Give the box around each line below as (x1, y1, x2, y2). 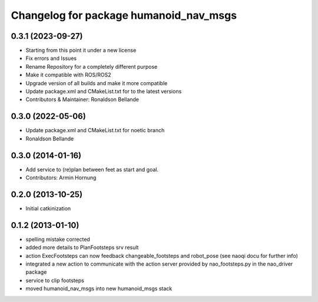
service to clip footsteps (25, 277, 85, 284)
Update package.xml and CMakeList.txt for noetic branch (25, 127, 165, 134)
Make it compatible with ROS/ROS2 (25, 71, 111, 79)
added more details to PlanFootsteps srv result (25, 244, 139, 251)
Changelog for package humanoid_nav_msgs (11, 9, 237, 22)
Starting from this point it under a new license (25, 47, 137, 54)
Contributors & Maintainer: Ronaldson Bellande (25, 96, 140, 103)
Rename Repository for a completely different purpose (25, 63, 158, 70)
